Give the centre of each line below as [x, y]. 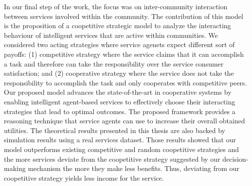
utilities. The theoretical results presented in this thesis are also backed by [115, 130]
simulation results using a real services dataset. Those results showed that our [120, 140]
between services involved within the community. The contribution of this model [124, 16]
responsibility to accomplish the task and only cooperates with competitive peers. [126, 82]
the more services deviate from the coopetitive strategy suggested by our [112, 159]
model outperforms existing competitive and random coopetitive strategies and [122, 149]
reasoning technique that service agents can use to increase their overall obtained [125, 121]
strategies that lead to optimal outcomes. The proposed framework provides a [120, 111]
